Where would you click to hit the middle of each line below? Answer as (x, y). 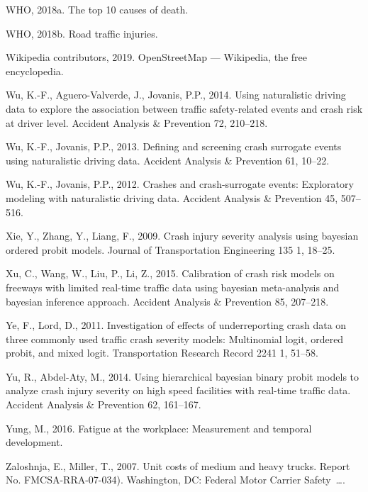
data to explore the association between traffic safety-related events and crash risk (184, 108)
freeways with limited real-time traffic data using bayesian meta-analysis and (173, 287)
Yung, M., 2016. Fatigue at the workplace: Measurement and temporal (159, 428)
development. (34, 442)
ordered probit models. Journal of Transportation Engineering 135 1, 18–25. (171, 249)
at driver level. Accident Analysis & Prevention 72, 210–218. (137, 122)
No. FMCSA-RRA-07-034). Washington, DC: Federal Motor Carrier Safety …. (175, 480)
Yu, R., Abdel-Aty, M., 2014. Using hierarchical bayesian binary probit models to (183, 376)
